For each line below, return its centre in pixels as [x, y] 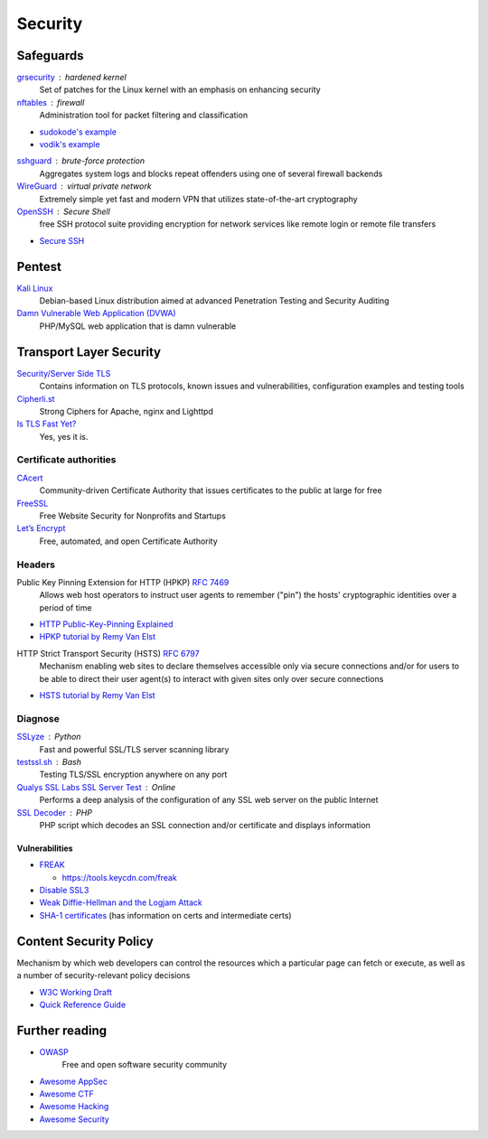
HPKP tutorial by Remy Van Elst [98, 637]
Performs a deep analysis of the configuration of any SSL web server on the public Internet [209, 800]
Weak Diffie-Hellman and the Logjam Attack [121, 902]
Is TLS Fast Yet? [47, 424]
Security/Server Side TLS [64, 373]
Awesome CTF [66, 1094]
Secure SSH [62, 240]
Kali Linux [35, 288]
